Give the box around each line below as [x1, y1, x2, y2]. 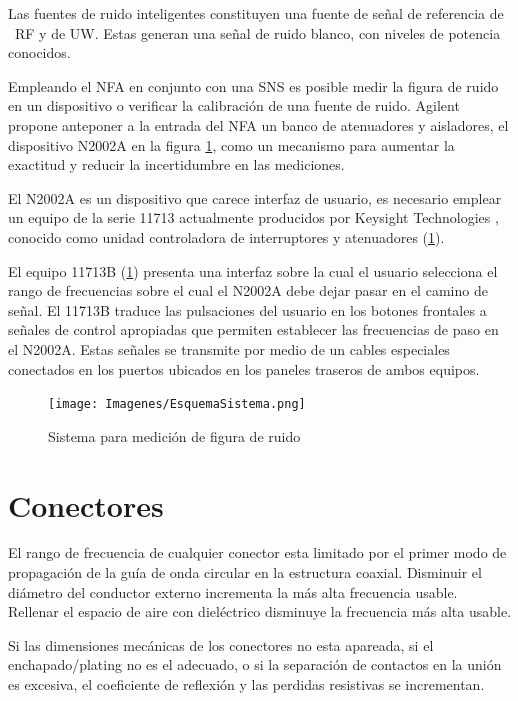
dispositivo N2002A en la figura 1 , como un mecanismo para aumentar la [8, 134, 455, 155]
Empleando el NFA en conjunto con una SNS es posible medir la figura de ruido [8, 75, 499, 96]
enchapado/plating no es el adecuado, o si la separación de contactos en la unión [8, 654, 502, 675]
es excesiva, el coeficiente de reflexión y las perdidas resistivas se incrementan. [8, 674, 485, 695]
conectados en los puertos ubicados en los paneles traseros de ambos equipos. [8, 358, 480, 379]
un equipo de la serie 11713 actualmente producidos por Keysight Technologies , [8, 207, 499, 228]
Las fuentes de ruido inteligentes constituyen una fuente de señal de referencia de [8, 3, 504, 23]
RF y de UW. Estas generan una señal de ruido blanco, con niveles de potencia [14, 22, 501, 43]
